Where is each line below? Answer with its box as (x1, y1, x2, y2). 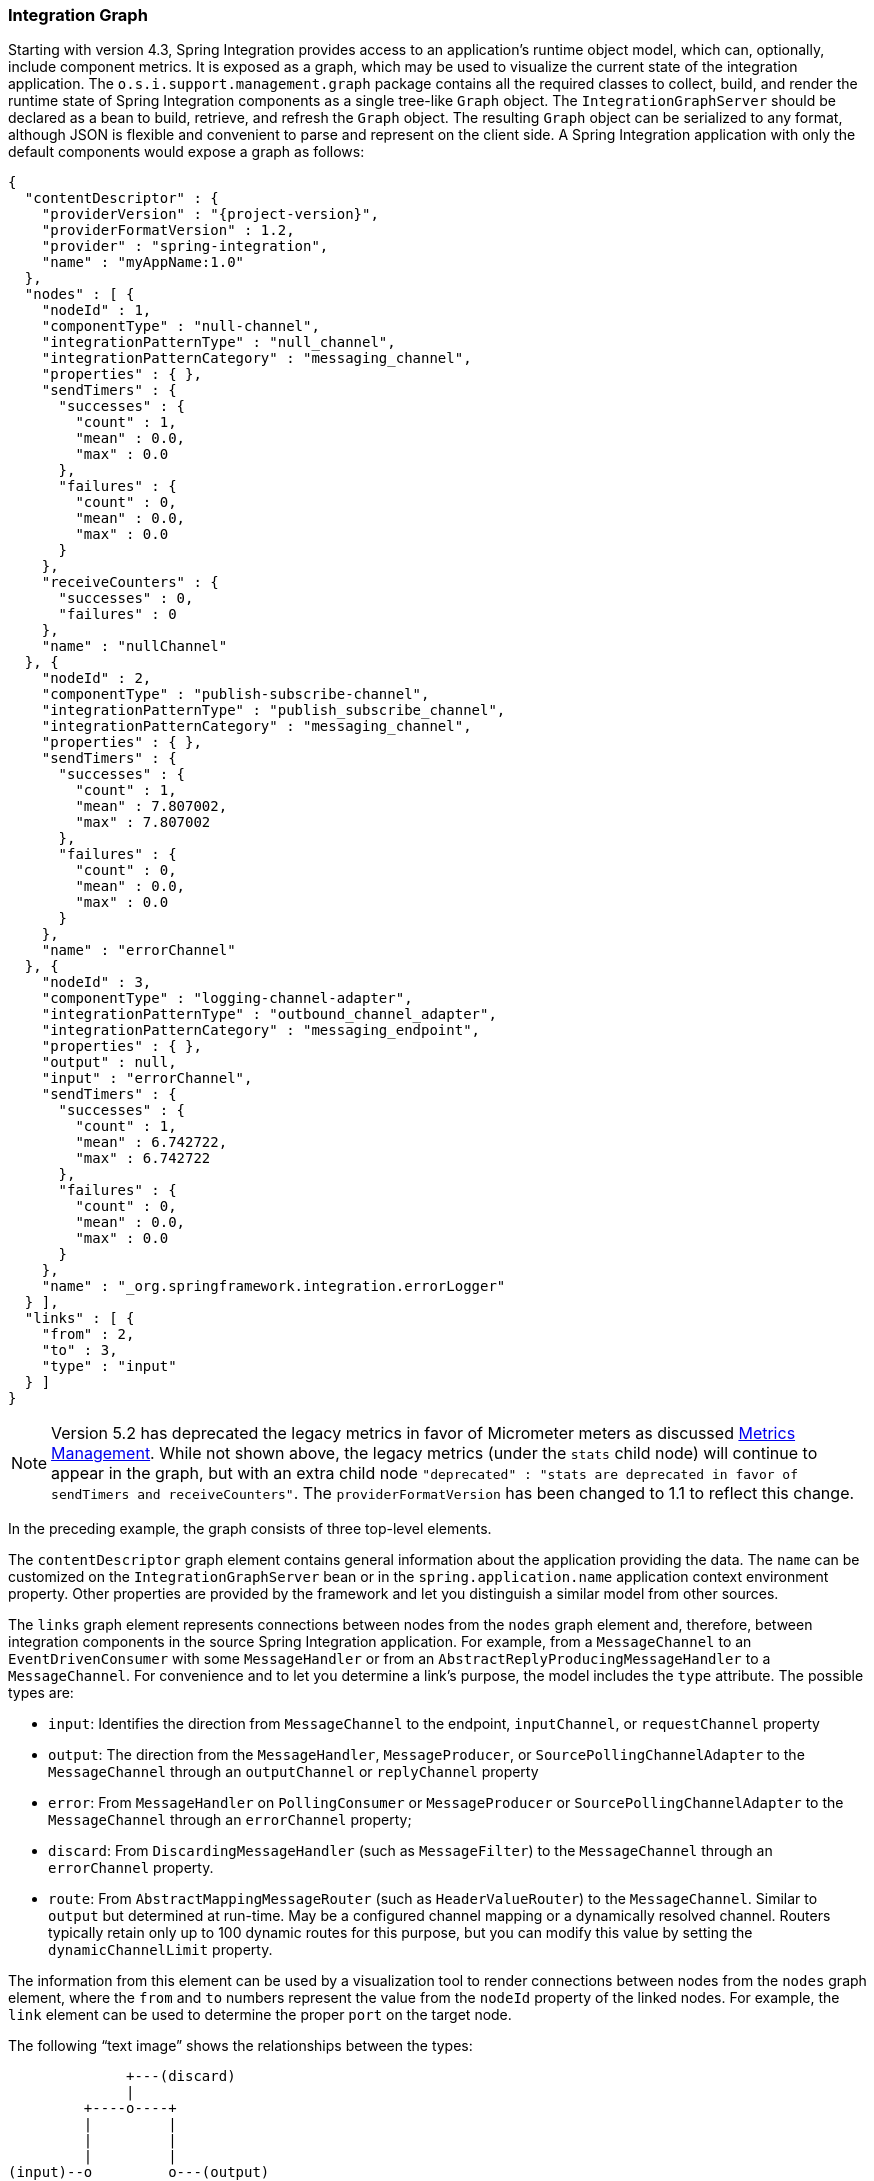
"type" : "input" (41, 1358, 177, 1375)
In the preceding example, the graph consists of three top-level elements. (8, 1520, 492, 1538)
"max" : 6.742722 (75, 1150, 211, 1167)
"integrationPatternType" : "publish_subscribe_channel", (41, 702, 506, 719)
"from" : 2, (41, 1326, 135, 1343)
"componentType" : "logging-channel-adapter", (41, 990, 413, 1007)
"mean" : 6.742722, (75, 1134, 228, 1151)
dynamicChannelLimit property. (48, 1941, 273, 1959)
